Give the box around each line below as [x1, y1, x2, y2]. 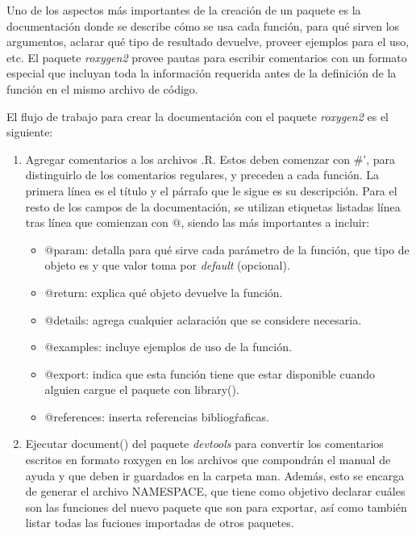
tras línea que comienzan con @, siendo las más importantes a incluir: [25, 214, 370, 231]
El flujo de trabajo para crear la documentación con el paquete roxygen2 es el [6, 107, 389, 124]
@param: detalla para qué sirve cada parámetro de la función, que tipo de [44, 241, 410, 258]
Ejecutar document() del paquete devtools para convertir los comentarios [25, 435, 384, 452]
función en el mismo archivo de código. [6, 80, 198, 97]
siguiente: [6, 124, 53, 140]
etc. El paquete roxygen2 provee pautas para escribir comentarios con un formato [6, 48, 407, 65]
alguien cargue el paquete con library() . [44, 381, 239, 398]
